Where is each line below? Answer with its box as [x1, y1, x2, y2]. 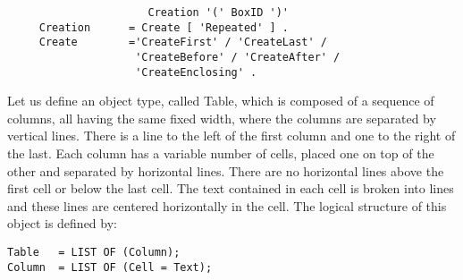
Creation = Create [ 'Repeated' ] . [38, 21, 289, 34]
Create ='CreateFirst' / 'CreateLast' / [38, 36, 327, 49]
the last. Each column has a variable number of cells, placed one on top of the [7, 144, 434, 163]
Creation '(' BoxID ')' [147, 6, 289, 19]
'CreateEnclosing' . [135, 65, 257, 79]
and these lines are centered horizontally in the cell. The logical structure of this [7, 196, 447, 215]
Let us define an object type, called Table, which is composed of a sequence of [7, 91, 434, 110]
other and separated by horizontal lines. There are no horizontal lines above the [7, 161, 444, 180]
